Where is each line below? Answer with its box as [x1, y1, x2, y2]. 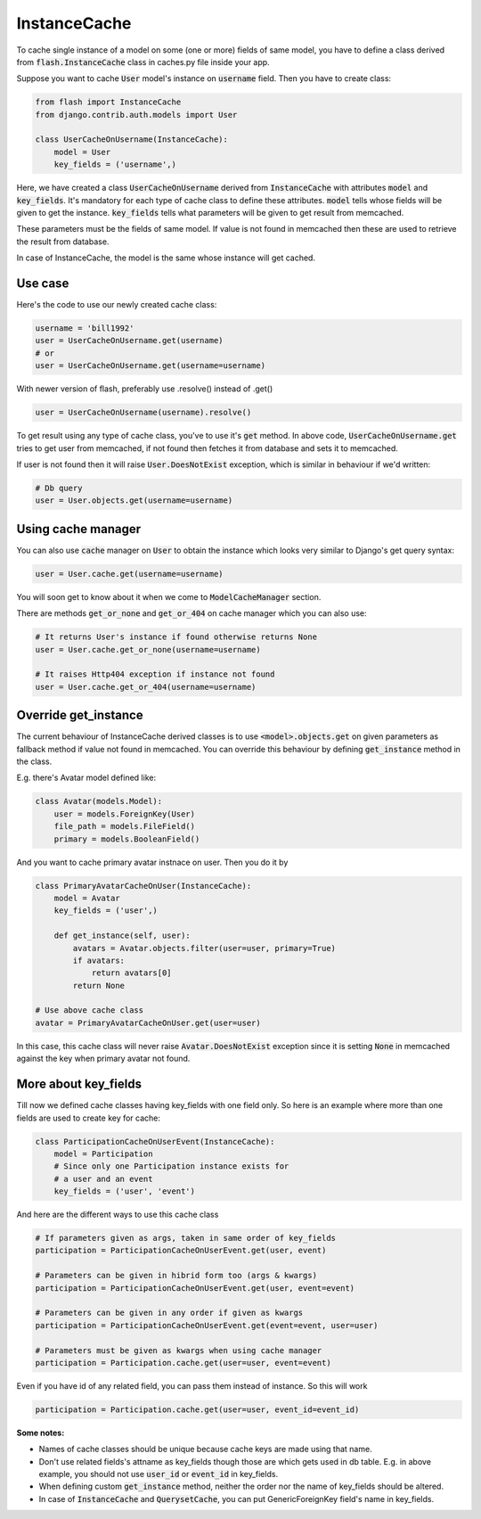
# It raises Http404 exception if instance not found [35, 669, 275, 679]
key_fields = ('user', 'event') [53, 1186, 196, 1196]
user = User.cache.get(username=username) [35, 569, 224, 579]
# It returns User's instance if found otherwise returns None [35, 632, 318, 642]
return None [72, 981, 125, 990]
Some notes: [16, 1427, 65, 1438]
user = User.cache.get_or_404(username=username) [35, 682, 257, 692]
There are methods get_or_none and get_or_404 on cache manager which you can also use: [16, 608, 367, 619]
